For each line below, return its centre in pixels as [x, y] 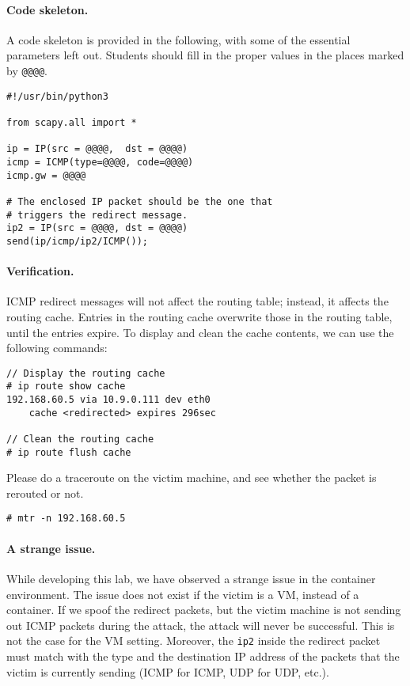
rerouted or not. [45, 493]
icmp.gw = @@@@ [46, 175]
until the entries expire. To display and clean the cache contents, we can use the [200, 332]
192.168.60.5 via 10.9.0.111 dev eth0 [108, 400]
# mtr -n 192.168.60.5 [66, 519]
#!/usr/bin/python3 [57, 96]
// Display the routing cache [86, 373]
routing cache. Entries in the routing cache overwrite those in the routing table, [199, 316]
